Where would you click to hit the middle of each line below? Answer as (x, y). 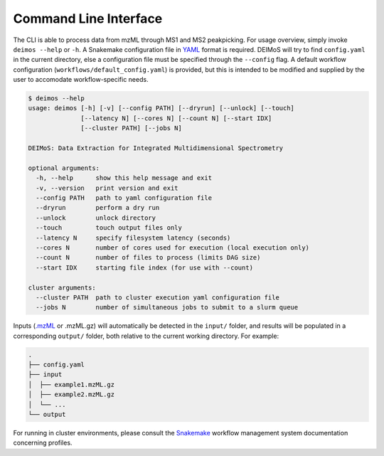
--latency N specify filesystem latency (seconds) (133, 238)
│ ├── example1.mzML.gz (71, 385)
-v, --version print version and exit (107, 188)
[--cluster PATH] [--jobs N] (132, 128)
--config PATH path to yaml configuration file (124, 198)
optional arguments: (64, 168)
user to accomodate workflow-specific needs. (81, 80)
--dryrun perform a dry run (98, 208)
